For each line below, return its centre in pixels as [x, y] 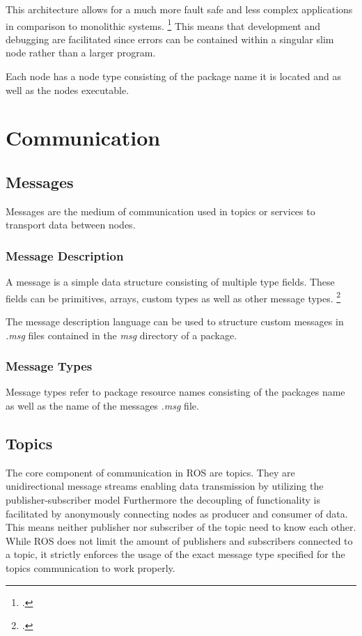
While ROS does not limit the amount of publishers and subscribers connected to [179, 540]
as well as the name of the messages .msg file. [102, 406]
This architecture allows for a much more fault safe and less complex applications [179, 9]
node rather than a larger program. [81, 53]
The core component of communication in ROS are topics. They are [150, 472]
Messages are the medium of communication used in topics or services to [160, 211]
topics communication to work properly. [90, 568]
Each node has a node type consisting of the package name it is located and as [173, 76]
